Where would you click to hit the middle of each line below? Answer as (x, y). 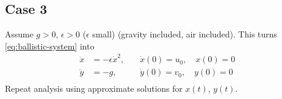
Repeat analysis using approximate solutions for (94, 88)
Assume (19, 34)
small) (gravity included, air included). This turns (185, 34)
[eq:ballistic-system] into (50, 46)
